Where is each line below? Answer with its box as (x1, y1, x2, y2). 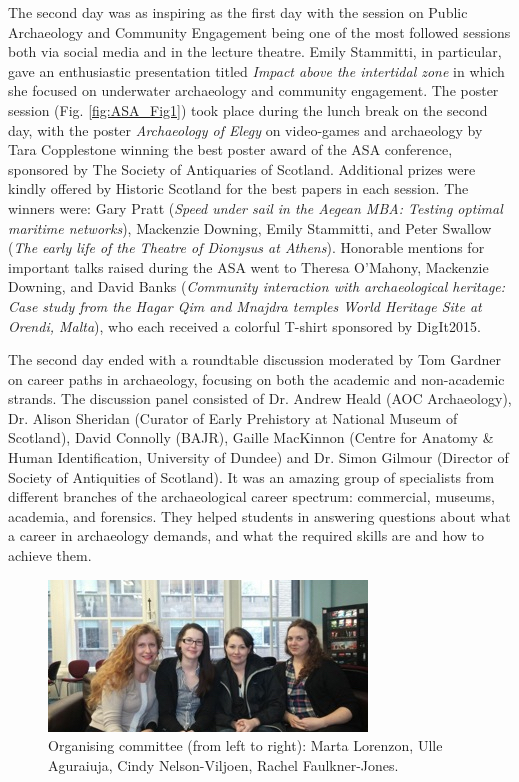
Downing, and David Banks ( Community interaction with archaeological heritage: (8, 276, 506, 297)
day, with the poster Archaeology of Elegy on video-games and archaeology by (8, 119, 483, 140)
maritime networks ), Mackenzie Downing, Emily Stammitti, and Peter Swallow (8, 217, 492, 238)
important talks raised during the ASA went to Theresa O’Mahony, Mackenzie (8, 256, 489, 277)
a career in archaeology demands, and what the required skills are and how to (8, 525, 485, 546)
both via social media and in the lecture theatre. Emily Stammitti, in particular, (8, 41, 502, 62)
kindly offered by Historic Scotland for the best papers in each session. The (8, 178, 469, 199)
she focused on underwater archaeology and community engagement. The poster (8, 80, 499, 101)
